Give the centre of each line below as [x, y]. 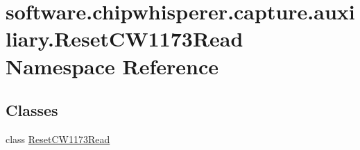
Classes [32, 110]
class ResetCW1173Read [58, 139]
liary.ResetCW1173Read [125, 39]
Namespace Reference [112, 66]
